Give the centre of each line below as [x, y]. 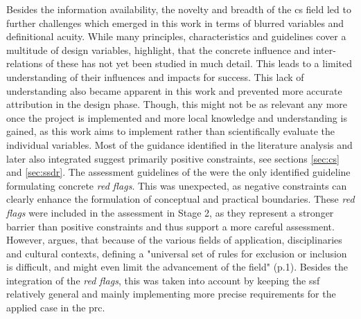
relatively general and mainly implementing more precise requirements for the [171, 294]
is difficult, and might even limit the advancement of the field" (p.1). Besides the [177, 267]
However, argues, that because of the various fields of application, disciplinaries [174, 240]
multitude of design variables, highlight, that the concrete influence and [158, 49]
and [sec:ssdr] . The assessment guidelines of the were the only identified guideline [178, 172]
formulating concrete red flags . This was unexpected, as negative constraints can [177, 185]
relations [25, 63]
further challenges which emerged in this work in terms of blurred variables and [175, 22]
